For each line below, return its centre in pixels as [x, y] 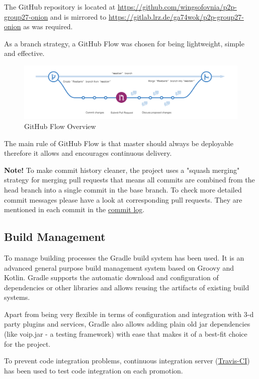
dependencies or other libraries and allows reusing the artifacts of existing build [127, 287]
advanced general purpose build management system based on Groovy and [119, 267]
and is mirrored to [78, 16]
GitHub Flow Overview [60, 126]
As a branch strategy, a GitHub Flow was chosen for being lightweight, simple [124, 43]
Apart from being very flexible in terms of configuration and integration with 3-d [129, 314]
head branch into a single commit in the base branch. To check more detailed [123, 189]
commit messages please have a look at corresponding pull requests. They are [123, 199]
